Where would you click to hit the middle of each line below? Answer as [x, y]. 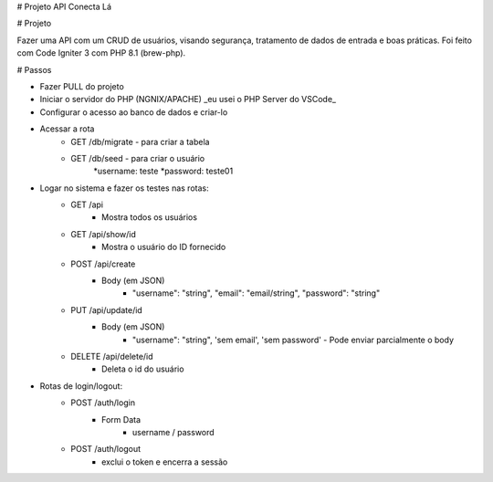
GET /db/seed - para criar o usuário [138, 158]
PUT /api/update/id [107, 309]
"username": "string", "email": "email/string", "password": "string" [257, 293]
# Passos [34, 69]
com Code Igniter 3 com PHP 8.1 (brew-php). [101, 53]
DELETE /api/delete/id [112, 356]
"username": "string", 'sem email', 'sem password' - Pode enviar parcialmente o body [294, 340]
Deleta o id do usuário [143, 369]
